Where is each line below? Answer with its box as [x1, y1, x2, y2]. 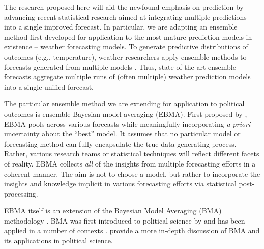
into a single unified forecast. [4, 81, 94, 92]
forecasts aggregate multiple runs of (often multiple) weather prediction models [4, 71, 251, 82]
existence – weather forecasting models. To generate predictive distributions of [4, 41, 248, 52]
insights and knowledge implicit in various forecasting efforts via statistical [4, 178, 237, 189]
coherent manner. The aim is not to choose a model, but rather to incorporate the [4, 168, 260, 179]
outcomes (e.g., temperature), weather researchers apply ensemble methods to [4, 51, 247, 62]
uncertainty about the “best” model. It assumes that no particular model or [4, 128, 241, 139]
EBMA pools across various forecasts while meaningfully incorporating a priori [4, 118, 251, 129]
